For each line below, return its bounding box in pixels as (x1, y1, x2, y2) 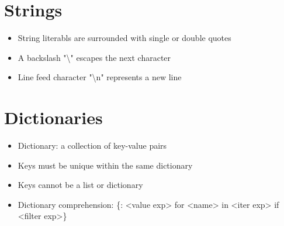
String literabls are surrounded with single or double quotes (18, 32, 231, 44)
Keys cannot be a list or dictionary (18, 179, 143, 191)
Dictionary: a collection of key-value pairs (18, 139, 167, 152)
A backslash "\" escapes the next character (18, 51, 171, 63)
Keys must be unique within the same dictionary (18, 159, 193, 171)
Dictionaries (4, 105, 103, 129)
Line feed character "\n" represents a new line (18, 71, 182, 83)
